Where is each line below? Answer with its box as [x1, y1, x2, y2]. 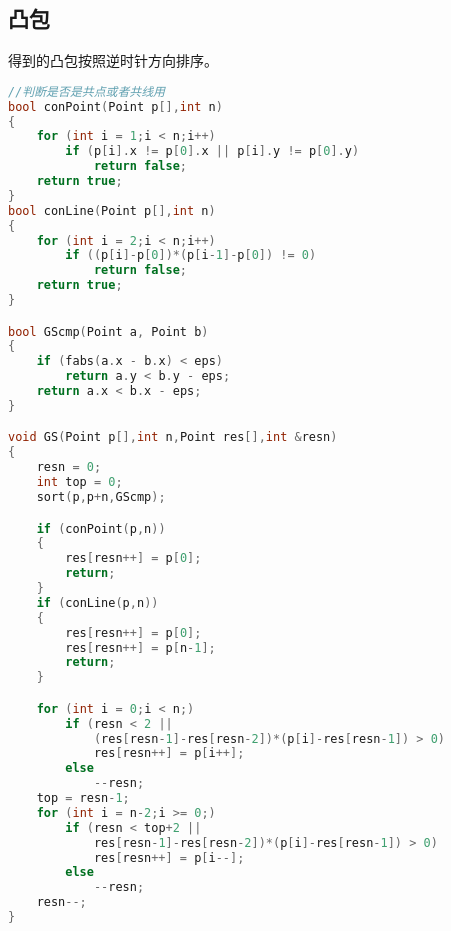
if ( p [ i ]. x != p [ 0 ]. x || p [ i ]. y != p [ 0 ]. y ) [65, 144, 360, 159]
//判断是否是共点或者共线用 [8, 84, 166, 99]
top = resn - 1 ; [36, 791, 130, 806]
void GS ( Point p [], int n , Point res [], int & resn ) [8, 430, 338, 445]
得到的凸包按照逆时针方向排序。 [8, 50, 218, 71]
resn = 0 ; [36, 460, 102, 475]
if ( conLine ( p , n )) [36, 595, 159, 610]
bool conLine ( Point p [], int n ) [8, 203, 216, 218]
